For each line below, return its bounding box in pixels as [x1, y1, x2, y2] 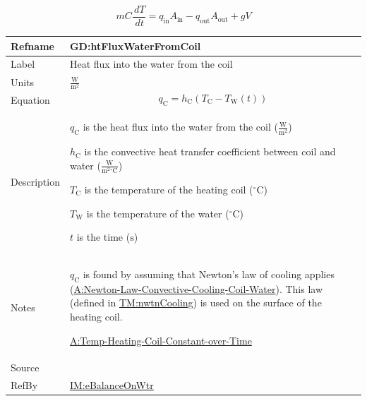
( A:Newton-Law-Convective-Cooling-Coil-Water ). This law [69, 281, 323, 296]
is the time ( [76, 229, 131, 244]
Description [11, 174, 60, 189]
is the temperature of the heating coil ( [84, 182, 253, 197]
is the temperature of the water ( [86, 205, 229, 220]
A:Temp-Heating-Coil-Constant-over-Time [69, 333, 252, 347]
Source [11, 360, 40, 375]
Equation [11, 92, 50, 107]
